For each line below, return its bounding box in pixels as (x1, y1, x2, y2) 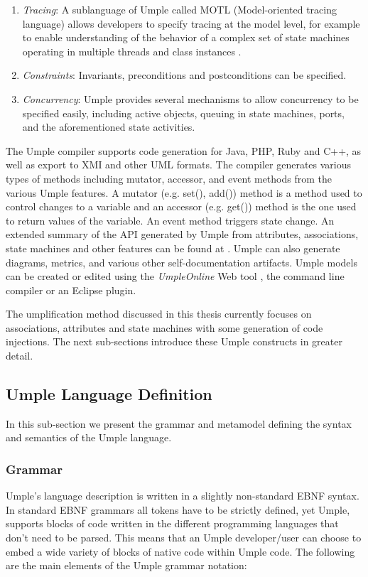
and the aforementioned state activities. (22, 119, 195, 134)
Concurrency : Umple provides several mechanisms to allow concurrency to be (22, 91, 359, 106)
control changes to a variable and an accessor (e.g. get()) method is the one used (6, 199, 357, 214)
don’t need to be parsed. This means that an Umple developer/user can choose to (6, 530, 362, 545)
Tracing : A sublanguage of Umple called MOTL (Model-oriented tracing (22, 2, 337, 16)
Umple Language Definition (6, 383, 212, 405)
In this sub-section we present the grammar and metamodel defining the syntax (6, 416, 352, 431)
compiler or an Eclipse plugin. (6, 282, 136, 297)
